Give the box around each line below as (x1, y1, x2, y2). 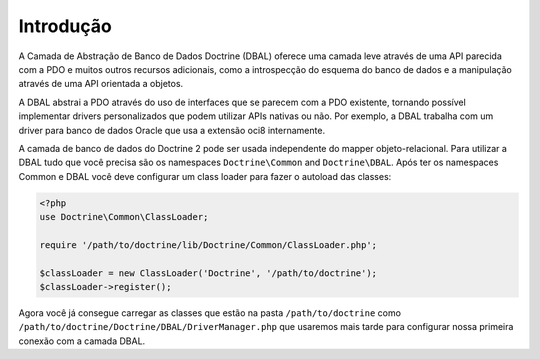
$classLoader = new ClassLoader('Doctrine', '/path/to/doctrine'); (39, 267, 378, 279)
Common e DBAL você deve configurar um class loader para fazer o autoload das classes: (18, 170, 392, 182)
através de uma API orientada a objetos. (18, 78, 184, 90)
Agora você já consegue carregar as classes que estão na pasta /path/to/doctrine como (18, 306, 402, 319)
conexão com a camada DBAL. (18, 335, 146, 347)
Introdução (18, 15, 112, 37)
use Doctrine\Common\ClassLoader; (39, 211, 209, 223)
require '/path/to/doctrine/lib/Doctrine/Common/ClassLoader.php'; (39, 239, 378, 250)
